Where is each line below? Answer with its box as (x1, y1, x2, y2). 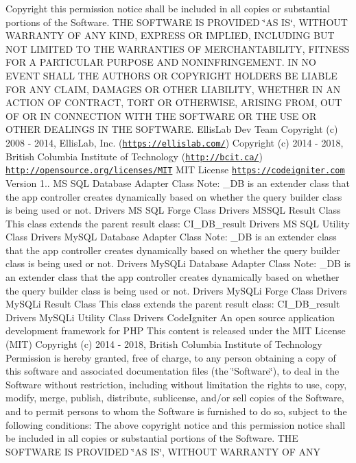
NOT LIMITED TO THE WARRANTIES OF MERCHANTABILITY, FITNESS (5, 41, 350, 55)
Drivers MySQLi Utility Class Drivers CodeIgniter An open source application (5, 310, 335, 324)
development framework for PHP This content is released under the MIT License (5, 323, 346, 338)
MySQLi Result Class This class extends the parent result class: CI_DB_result (5, 297, 340, 311)
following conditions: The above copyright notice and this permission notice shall (5, 417, 346, 431)
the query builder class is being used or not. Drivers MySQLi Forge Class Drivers (5, 283, 347, 297)
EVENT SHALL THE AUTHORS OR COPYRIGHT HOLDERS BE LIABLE (5, 68, 337, 82)
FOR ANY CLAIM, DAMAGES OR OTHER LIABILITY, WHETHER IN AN (5, 82, 341, 96)
